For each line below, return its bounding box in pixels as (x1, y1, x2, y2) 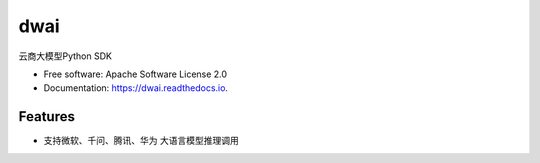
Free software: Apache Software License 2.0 (43, 68, 228, 80)
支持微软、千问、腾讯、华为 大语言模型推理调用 (43, 135, 239, 147)
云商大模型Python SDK (18, 50, 112, 62)
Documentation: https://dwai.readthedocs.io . (43, 82, 229, 94)
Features (18, 108, 75, 125)
